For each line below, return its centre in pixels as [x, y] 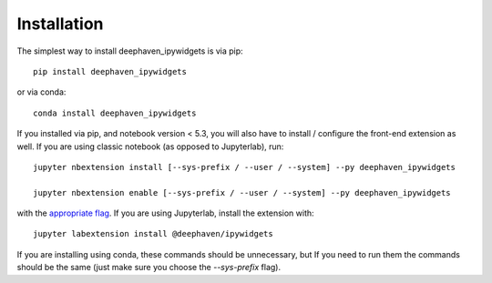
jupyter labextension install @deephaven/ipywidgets [153, 234]
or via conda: [41, 92]
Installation [60, 24]
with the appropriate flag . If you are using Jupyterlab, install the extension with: [165, 213]
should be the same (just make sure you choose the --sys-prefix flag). [149, 268]
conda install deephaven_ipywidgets [115, 113]
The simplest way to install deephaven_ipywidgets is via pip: [130, 51]
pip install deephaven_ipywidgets [110, 71]
